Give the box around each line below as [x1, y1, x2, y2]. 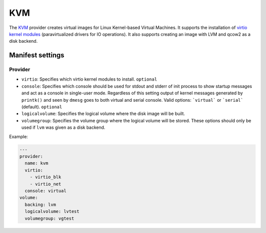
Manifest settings [9, 51, 65, 59]
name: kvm [25, 160, 49, 166]
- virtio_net [30, 181, 62, 187]
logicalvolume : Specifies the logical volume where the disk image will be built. [21, 111, 185, 116]
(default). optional [21, 104, 63, 110]
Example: [9, 133, 28, 140]
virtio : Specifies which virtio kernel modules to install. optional [21, 76, 157, 82]
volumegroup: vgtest [25, 215, 74, 221]
